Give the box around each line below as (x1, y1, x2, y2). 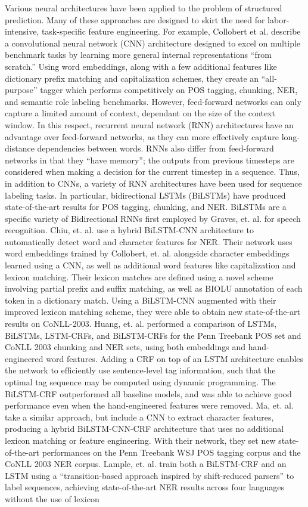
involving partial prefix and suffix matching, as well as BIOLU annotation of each (5, 282, 303, 295)
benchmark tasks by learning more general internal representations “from (5, 48, 272, 61)
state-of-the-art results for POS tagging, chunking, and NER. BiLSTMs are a (5, 200, 287, 213)
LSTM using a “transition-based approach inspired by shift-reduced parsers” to (5, 469, 294, 481)
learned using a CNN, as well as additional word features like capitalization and (5, 259, 296, 271)
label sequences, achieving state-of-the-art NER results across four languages (5, 481, 284, 493)
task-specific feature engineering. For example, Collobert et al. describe (41, 25, 301, 38)
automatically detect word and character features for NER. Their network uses (5, 235, 293, 248)
